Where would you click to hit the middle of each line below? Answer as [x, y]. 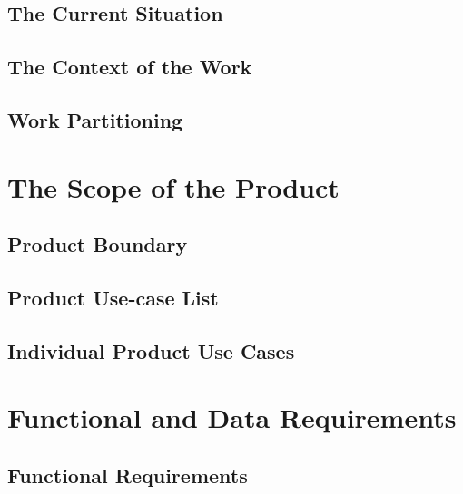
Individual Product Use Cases [151, 350]
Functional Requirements [128, 475]
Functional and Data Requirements [232, 417]
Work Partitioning [95, 119]
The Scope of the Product [173, 186]
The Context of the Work [130, 67]
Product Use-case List [113, 297]
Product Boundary [98, 244]
